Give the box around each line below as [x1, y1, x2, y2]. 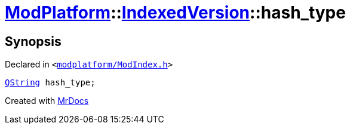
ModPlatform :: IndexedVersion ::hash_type [5, 2, 346, 23]
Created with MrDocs [5, 96, 89, 106]
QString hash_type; [5, 78, 96, 88]
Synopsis [5, 33, 62, 49]
